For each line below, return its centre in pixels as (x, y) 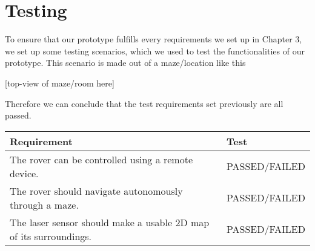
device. (24, 173)
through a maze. (44, 204)
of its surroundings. (51, 236)
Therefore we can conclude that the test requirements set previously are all (144, 103)
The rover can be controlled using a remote (101, 159)
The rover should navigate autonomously (96, 191)
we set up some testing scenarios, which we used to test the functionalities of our (155, 51)
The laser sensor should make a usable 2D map (110, 222)
